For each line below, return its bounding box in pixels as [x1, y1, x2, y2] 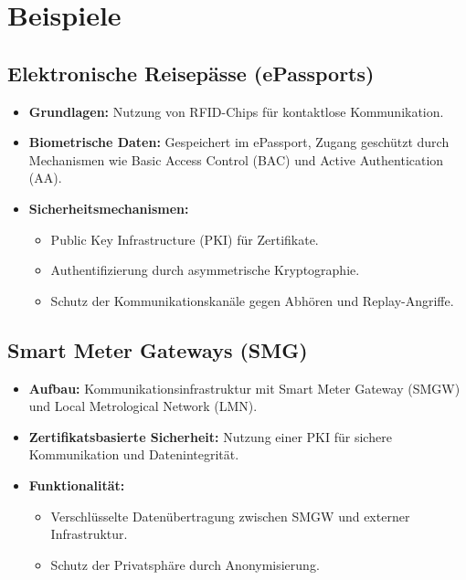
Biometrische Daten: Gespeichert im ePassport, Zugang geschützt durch [28, 132, 450, 152]
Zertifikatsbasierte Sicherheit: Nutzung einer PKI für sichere [28, 427, 392, 446]
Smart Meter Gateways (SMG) [7, 335, 308, 364]
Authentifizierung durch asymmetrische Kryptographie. [50, 260, 360, 279]
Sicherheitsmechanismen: [28, 198, 189, 217]
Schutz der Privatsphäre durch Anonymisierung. [50, 554, 320, 574]
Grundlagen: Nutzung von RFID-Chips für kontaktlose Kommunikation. [28, 101, 444, 121]
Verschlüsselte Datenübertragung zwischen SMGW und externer [50, 506, 410, 525]
